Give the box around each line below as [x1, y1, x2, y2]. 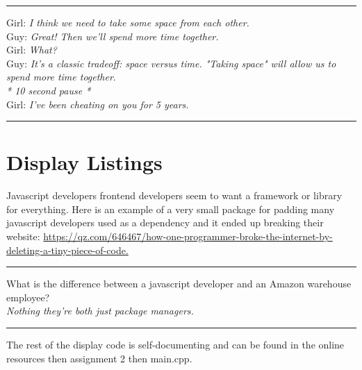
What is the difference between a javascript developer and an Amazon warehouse [6, 276, 352, 291]
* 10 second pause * [6, 83, 91, 97]
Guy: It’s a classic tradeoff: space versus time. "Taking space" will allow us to [6, 56, 336, 70]
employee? [6, 289, 50, 304]
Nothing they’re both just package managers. [6, 303, 194, 318]
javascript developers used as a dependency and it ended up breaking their [6, 215, 324, 230]
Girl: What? [6, 42, 57, 57]
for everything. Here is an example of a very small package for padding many [6, 201, 335, 216]
